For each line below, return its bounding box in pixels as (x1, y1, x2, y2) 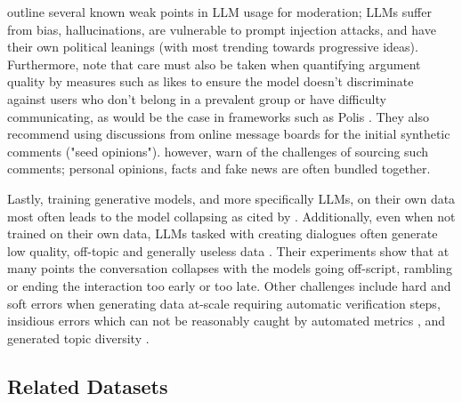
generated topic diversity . (7, 328, 150, 347)
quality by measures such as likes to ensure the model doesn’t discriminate (7, 72, 414, 91)
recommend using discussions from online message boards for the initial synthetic (7, 125, 450, 143)
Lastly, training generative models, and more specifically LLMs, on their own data (7, 189, 456, 207)
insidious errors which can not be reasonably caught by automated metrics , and (7, 311, 446, 330)
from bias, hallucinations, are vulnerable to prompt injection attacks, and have (7, 20, 436, 38)
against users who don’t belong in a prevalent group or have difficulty (7, 89, 386, 108)
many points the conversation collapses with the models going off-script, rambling (7, 259, 452, 277)
